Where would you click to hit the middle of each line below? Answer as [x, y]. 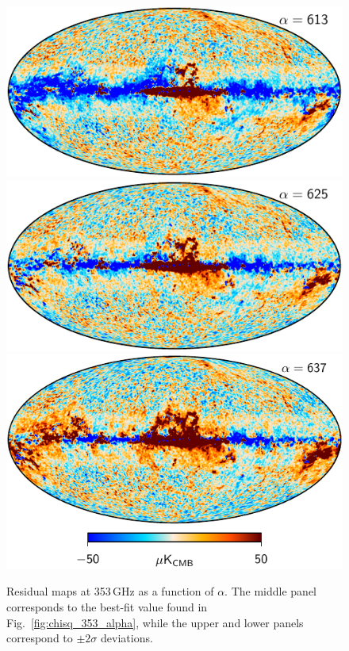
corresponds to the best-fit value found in [107, 606]
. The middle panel [270, 591]
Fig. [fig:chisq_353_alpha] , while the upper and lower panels [155, 622]
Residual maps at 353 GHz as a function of [110, 591]
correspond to [40, 638]
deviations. [127, 638]
